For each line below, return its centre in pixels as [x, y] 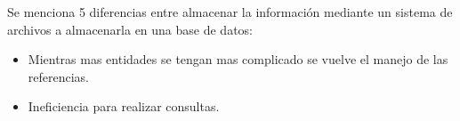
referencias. [59, 76]
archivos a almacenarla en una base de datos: [130, 29]
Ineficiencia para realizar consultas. [124, 106]
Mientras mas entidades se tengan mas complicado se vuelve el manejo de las [238, 59]
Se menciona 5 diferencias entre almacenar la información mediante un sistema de [230, 12]
